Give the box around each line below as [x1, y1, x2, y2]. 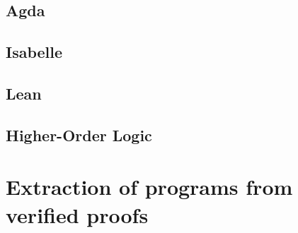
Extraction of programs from [6, 172, 293, 201]
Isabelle [6, 41, 63, 63]
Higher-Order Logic [6, 124, 152, 145]
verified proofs [6, 200, 149, 229]
